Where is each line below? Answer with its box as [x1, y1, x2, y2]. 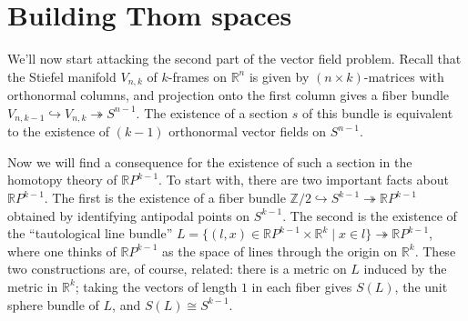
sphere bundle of [7, 295, 99, 314]
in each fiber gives [251, 276, 352, 296]
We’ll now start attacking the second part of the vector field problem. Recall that [7, 49, 462, 68]
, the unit [394, 276, 448, 296]
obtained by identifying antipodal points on [7, 206, 250, 225]
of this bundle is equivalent [302, 103, 453, 122]
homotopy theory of [7, 170, 117, 189]
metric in [7, 276, 58, 296]
